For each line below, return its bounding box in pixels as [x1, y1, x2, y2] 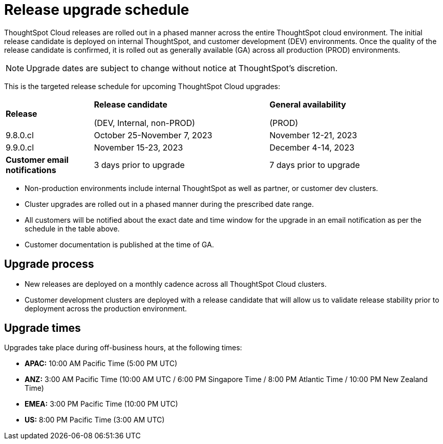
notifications [6, 164, 56, 175]
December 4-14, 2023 [269, 142, 354, 153]
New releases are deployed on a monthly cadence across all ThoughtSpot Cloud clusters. [25, 279, 327, 288]
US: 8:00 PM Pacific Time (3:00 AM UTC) [25, 415, 165, 425]
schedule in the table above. [25, 224, 120, 233]
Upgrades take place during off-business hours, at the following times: [4, 343, 242, 352]
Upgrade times [4, 322, 81, 335]
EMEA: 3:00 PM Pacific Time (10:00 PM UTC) [25, 399, 178, 409]
